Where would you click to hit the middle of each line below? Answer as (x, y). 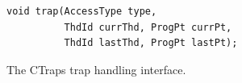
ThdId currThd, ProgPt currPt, (148, 27)
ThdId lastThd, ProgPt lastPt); (151, 43)
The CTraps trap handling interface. (96, 69)
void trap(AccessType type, (82, 11)
